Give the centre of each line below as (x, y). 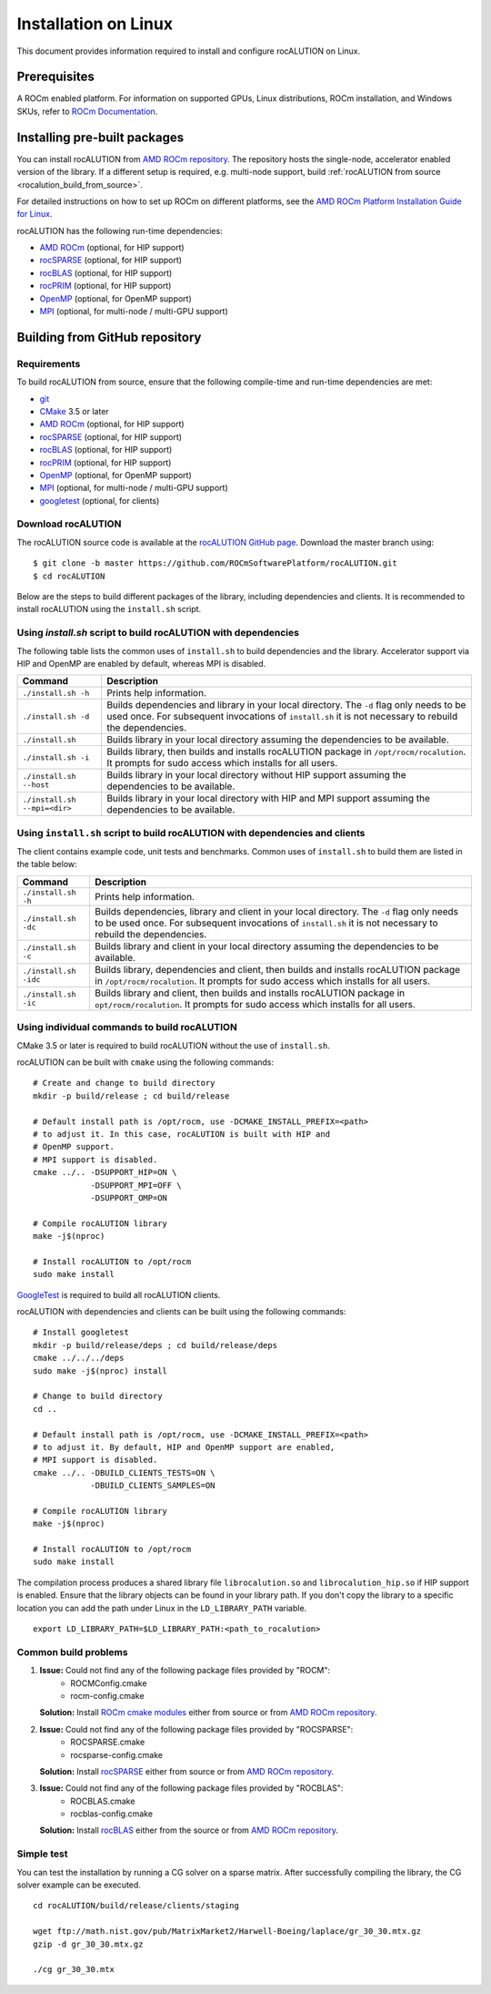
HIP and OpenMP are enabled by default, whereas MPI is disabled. (141, 663)
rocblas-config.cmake (112, 1814)
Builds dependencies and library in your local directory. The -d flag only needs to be (286, 705)
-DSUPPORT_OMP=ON (129, 1197)
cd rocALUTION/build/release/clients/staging (136, 1906)
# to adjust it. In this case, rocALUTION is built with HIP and (182, 1134)
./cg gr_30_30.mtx (74, 1969)
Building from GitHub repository (109, 337)
